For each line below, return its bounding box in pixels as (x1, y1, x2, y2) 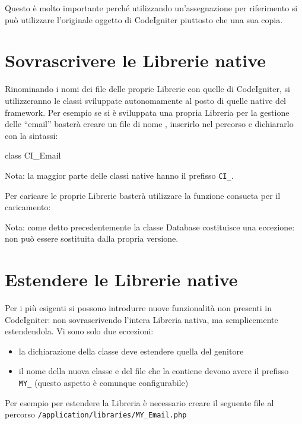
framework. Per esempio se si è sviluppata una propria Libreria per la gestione (5, 106, 290, 118)
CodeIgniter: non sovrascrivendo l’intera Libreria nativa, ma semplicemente (5, 313, 278, 325)
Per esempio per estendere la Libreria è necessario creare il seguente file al (5, 396, 274, 409)
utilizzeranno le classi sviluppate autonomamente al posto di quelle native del (5, 94, 287, 106)
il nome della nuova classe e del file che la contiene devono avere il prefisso (18, 365, 289, 377)
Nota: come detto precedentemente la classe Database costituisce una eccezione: (5, 220, 295, 233)
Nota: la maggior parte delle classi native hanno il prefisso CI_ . (5, 169, 234, 181)
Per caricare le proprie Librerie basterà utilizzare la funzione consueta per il (5, 189, 281, 201)
